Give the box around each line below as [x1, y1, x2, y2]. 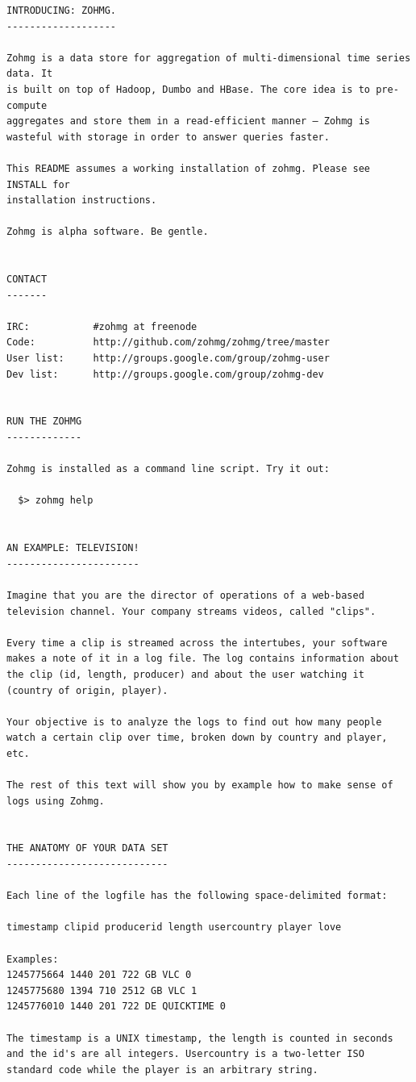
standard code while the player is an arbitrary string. [6, 1063, 318, 1076]
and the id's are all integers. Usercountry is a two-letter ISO [6, 1048, 364, 1060]
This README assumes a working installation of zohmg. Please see [6, 162, 371, 174]
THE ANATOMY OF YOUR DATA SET [6, 842, 168, 854]
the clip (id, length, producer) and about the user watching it [6, 668, 364, 680]
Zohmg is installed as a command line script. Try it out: [6, 463, 330, 475]
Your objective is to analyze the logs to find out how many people [6, 716, 382, 728]
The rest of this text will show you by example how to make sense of [6, 779, 393, 792]
